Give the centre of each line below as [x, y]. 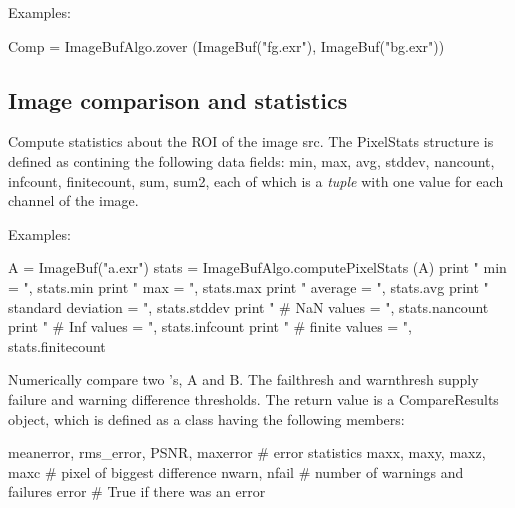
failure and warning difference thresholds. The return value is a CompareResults [253, 398]
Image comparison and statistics [178, 99]
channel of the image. [73, 200]
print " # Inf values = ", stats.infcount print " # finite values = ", [210, 326]
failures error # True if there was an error [137, 491]
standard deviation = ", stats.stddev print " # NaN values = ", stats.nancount [248, 306]
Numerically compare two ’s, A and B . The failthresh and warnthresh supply [243, 379]
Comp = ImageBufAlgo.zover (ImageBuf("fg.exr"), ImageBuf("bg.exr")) [226, 45]
